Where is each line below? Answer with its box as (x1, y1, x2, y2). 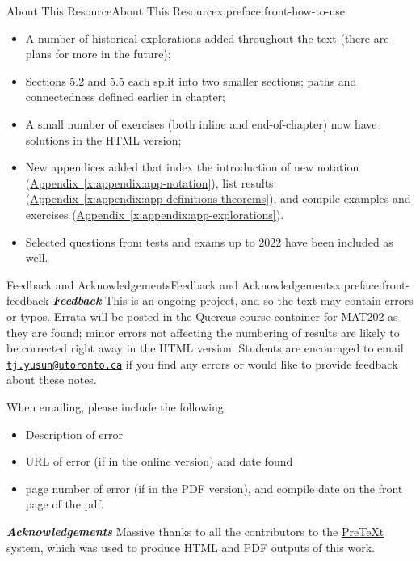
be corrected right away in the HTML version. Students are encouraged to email (6, 340, 404, 356)
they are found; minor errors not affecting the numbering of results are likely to (6, 323, 400, 340)
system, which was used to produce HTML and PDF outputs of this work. (6, 538, 375, 555)
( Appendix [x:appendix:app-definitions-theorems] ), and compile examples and (25, 190, 411, 207)
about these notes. (6, 371, 97, 388)
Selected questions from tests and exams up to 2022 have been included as (25, 233, 393, 250)
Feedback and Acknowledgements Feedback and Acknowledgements (6, 276, 335, 293)
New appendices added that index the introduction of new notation (25, 158, 359, 175)
